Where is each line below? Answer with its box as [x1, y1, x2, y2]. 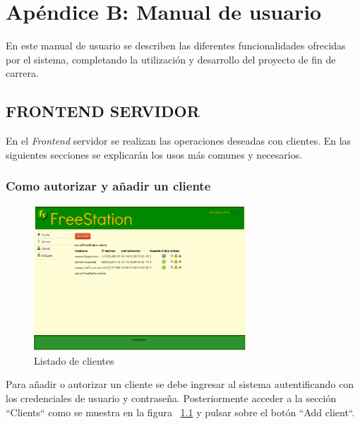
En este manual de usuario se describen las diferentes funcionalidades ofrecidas [6, 38, 346, 53]
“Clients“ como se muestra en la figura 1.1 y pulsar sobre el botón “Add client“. [6, 404, 355, 419]
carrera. [6, 66, 39, 80]
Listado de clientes [34, 353, 114, 368]
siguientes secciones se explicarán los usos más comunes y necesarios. [6, 147, 303, 162]
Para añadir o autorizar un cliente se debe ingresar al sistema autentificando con [6, 377, 354, 392]
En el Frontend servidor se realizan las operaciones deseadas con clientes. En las [6, 133, 352, 148]
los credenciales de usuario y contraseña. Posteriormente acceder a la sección [6, 391, 337, 406]
